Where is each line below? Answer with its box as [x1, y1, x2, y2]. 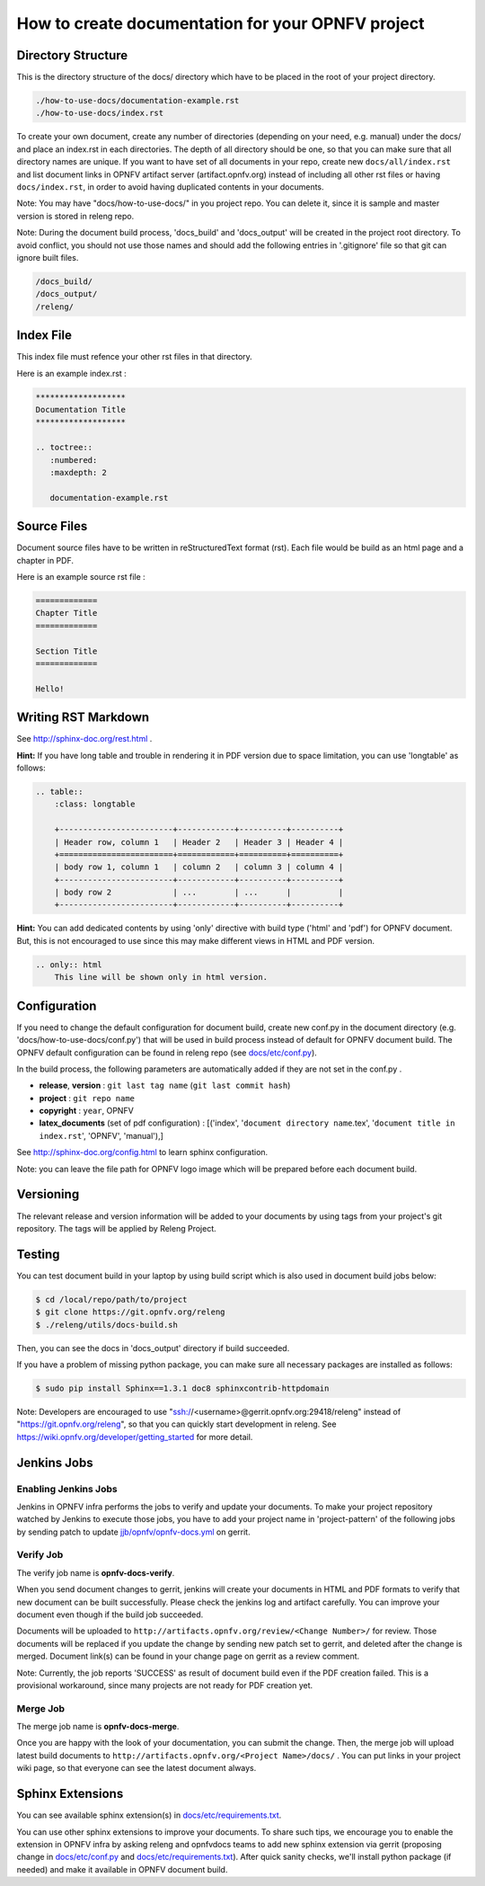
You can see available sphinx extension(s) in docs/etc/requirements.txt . [16, 1810, 282, 1820]
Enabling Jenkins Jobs [16, 1482, 118, 1495]
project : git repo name [39, 1092, 135, 1103]
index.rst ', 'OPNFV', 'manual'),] [39, 1130, 163, 1141]
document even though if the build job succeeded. [16, 1609, 204, 1620]
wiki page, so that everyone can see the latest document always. [16, 1763, 257, 1774]
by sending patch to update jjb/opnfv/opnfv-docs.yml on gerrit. [16, 1526, 251, 1537]
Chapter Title [35, 608, 98, 618]
